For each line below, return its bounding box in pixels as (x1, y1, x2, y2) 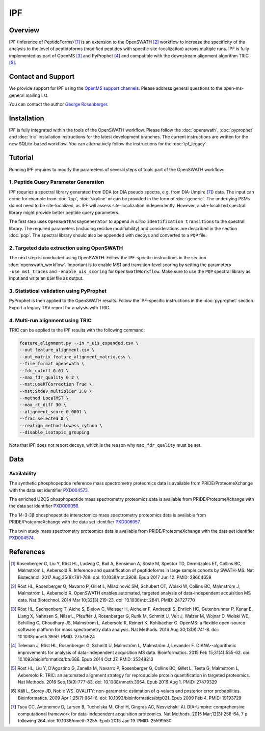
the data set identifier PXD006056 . (9, 503, 79, 509)
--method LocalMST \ (19, 395, 69, 401)
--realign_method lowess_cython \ (19, 423, 103, 428)
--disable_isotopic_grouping (19, 430, 90, 435)
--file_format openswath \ (19, 361, 84, 367)
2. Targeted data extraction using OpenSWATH (9, 244, 123, 251)
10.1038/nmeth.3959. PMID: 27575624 (18, 633, 95, 639)
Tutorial (9, 154, 34, 162)
